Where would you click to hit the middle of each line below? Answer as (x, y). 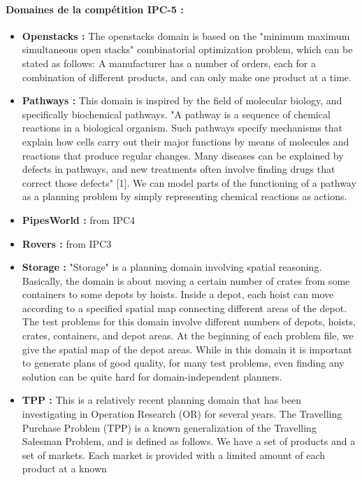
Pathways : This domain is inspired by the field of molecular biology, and (182, 100)
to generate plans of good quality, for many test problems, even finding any (183, 363)
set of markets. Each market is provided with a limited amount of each (174, 454)
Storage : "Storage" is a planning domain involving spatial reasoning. (172, 267)
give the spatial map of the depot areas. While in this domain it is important (187, 349)
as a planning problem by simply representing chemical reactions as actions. (184, 196)
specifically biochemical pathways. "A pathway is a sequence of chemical (176, 114)
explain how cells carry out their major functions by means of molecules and (186, 141)
